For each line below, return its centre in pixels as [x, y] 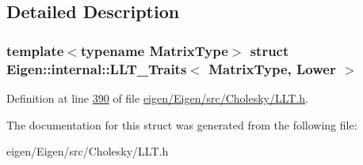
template [35, 50]
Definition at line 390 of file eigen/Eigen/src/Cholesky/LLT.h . [157, 97]
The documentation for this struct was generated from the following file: [182, 124]
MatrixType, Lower [272, 68]
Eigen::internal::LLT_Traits [97, 68]
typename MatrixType [154, 50]
